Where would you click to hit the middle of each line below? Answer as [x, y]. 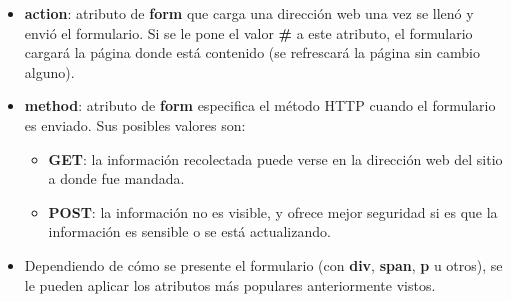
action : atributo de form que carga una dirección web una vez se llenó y [249, 13]
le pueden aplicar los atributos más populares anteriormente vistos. [230, 284]
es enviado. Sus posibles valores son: [135, 124]
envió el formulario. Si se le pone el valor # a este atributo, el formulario [248, 32]
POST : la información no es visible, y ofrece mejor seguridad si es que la [273, 211]
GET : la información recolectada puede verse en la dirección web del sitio [275, 158]
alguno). [49, 71]
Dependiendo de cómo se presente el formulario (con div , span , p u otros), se [263, 264]
